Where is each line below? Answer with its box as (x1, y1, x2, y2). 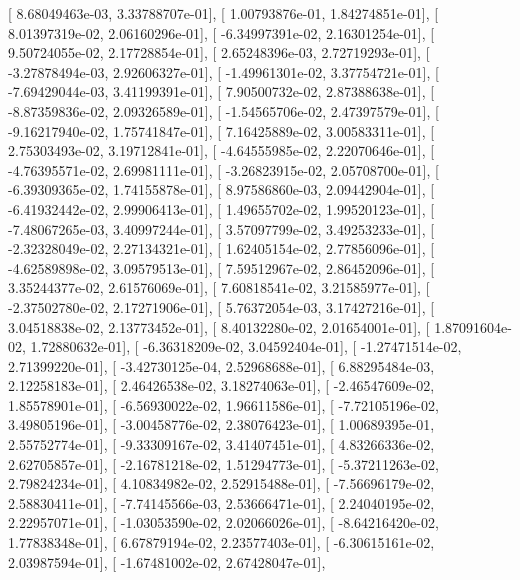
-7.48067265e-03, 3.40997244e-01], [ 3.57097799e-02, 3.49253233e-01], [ (8, 218, 435, 239)
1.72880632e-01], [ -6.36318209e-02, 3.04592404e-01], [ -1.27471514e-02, (30, 336, 462, 357)
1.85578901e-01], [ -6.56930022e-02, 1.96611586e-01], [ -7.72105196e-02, (8, 394, 439, 415)
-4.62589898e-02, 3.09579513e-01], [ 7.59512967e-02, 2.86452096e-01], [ (8, 257, 435, 278)
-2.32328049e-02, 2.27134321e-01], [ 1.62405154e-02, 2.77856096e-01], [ (8, 238, 435, 259)
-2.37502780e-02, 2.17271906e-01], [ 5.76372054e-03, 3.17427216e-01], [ (8, 296, 435, 317)
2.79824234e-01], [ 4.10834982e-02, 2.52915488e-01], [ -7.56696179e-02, (8, 473, 435, 494)
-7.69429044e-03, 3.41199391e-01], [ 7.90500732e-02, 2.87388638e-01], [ (8, 81, 435, 102)
